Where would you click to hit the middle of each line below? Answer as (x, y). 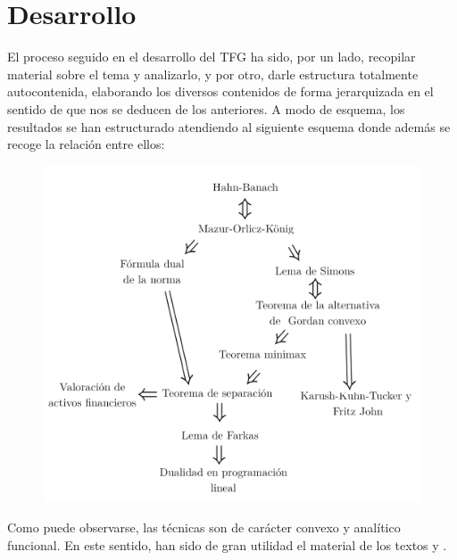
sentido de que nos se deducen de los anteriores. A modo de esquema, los (206, 108)
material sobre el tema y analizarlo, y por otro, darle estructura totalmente (213, 74)
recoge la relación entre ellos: (86, 144)
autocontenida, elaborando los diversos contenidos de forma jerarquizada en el (220, 91)
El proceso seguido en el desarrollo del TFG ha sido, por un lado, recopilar (212, 57)
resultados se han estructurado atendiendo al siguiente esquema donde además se (229, 126)
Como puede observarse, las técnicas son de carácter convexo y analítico (204, 527)
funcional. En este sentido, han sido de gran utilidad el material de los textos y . (227, 544)
